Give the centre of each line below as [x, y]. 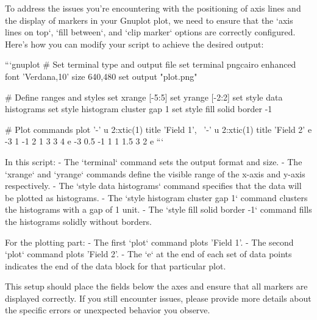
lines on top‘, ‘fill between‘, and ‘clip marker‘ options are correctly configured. [150, 32]
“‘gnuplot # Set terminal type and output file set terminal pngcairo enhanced [151, 64]
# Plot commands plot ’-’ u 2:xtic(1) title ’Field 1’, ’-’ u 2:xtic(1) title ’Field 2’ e [158, 129]
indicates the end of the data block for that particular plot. [116, 265]
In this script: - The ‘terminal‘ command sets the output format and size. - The [154, 161]
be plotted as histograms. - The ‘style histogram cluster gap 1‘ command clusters [156, 197]
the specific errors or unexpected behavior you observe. [108, 310]
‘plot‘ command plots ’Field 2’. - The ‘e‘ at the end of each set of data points [148, 254]
